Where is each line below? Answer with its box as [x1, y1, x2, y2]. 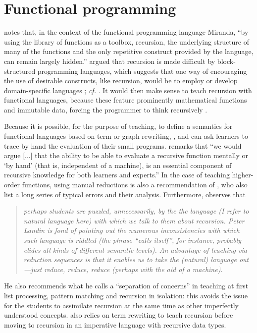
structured [4, 65, 36, 76]
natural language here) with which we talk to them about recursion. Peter [23, 215, 245, 225]
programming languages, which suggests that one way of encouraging [37, 65, 247, 76]
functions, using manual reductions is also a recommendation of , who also [22, 179, 248, 190]
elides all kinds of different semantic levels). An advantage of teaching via [23, 244, 247, 255]
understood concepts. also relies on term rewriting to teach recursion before [4, 310, 233, 320]
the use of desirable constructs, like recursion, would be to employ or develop [4, 75, 238, 86]
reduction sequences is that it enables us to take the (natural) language [23, 254, 237, 265]
